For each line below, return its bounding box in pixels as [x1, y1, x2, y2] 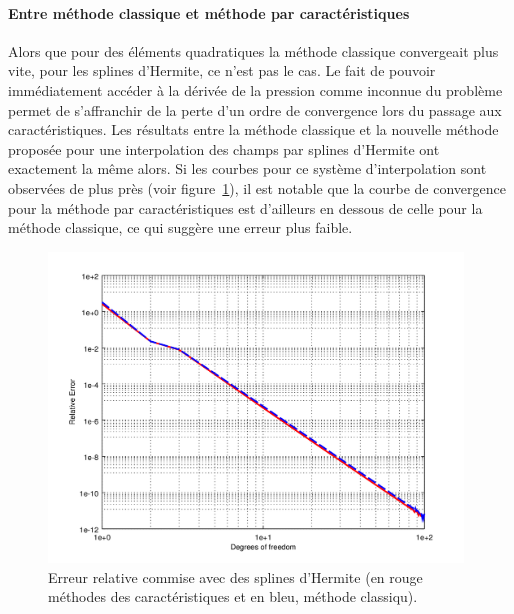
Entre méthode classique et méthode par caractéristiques [8, 2, 410, 23]
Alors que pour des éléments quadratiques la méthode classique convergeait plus [8, 40, 499, 61]
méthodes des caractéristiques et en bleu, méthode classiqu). [48, 586, 418, 607]
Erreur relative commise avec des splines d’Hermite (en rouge [48, 566, 423, 587]
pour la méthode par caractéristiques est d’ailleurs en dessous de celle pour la [8, 197, 483, 218]
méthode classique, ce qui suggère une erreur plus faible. [8, 217, 353, 238]
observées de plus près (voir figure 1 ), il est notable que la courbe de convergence [8, 177, 506, 198]
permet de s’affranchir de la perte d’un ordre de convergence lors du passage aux [8, 99, 502, 120]
